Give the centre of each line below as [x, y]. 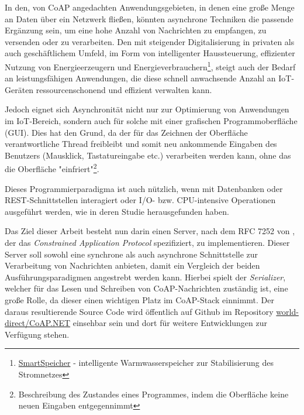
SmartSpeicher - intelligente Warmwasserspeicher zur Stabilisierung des [146, 363]
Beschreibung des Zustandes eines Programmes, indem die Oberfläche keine [153, 394]
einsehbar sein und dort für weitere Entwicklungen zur [170, 323]
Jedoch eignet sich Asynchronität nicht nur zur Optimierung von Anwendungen [147, 109]
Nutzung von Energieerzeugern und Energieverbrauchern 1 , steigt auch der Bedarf [150, 66]
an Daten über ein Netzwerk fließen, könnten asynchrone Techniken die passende [149, 18]
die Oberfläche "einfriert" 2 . [52, 168]
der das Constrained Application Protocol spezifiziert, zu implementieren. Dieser [147, 242]
